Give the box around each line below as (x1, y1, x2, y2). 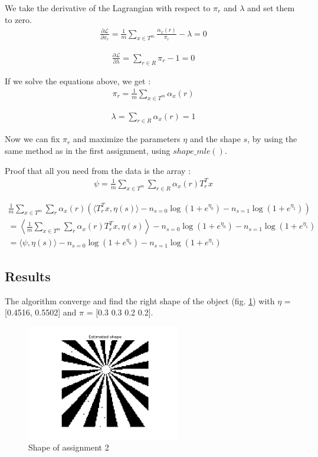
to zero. (5, 13, 32, 25)
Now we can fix (5, 133, 60, 145)
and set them (247, 2, 295, 14)
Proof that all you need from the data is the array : (5, 164, 191, 176)
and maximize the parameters (73, 133, 181, 145)
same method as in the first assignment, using (5, 144, 171, 157)
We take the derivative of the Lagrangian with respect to (5, 2, 211, 14)
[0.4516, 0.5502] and (5, 306, 77, 318)
